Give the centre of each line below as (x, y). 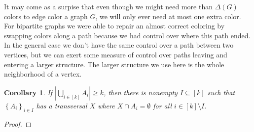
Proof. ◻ (18, 123)
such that (221, 92)
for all (162, 105)
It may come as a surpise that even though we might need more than (108, 6)
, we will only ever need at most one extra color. (168, 16)
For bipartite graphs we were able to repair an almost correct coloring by (114, 26)
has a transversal (62, 105)
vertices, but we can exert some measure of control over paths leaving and (116, 54)
